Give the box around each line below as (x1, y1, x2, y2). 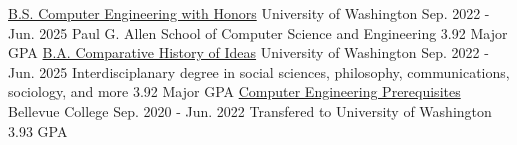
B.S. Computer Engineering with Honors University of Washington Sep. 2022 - (8, 3, 490, 23)
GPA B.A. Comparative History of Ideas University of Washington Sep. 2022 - (8, 42, 489, 63)
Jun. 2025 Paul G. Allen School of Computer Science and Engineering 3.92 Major (8, 22, 508, 43)
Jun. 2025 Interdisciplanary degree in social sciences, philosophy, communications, (8, 61, 510, 82)
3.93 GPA (8, 120, 68, 141)
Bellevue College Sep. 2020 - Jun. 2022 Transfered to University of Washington (8, 100, 492, 121)
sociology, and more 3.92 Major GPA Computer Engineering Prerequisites (8, 81, 461, 102)
